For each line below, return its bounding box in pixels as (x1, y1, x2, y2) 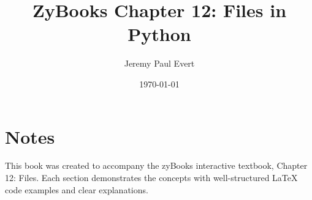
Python (127, 21, 191, 46)
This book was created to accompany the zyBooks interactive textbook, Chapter (5, 159, 308, 172)
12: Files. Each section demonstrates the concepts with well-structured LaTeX (5, 171, 298, 184)
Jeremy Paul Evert (124, 57, 195, 70)
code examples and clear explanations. (5, 183, 148, 196)
